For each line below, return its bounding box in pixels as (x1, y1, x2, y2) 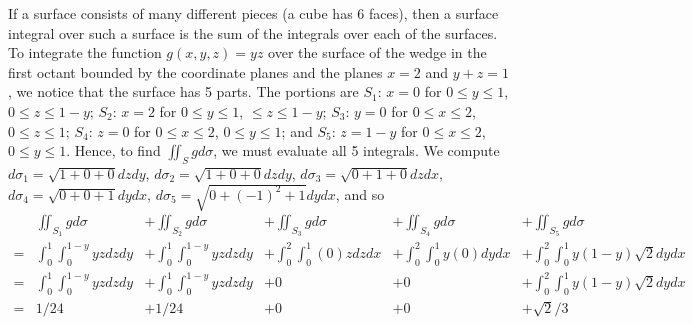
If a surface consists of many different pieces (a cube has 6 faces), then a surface (8, 3, 499, 23)
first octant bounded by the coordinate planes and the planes (8, 61, 383, 82)
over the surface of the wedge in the (268, 42, 487, 63)
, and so (335, 183, 385, 204)
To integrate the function (8, 42, 162, 63)
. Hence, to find (66, 140, 161, 161)
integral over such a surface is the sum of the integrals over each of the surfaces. (8, 22, 498, 43)
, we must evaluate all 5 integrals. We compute (213, 140, 500, 161)
